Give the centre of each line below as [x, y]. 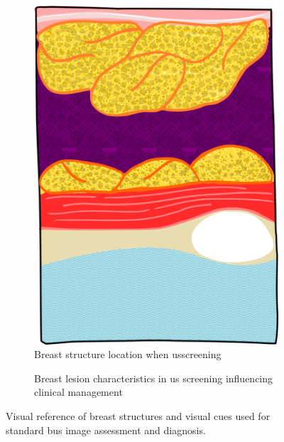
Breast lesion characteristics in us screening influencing [154, 378]
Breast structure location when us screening [128, 354]
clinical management [78, 392]
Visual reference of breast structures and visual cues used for [138, 416]
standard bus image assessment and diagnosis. [106, 430]
